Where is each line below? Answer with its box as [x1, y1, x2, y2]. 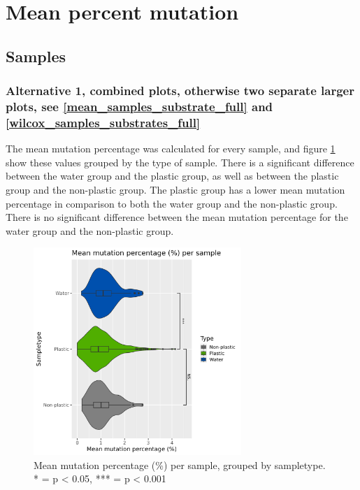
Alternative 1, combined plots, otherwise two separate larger [6, 82, 354, 99]
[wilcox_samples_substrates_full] [6, 113, 201, 131]
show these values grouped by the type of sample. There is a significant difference [6, 154, 354, 169]
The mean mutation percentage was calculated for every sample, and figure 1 [6, 141, 336, 156]
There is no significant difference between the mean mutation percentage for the [6, 210, 348, 224]
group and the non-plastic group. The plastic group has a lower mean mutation [6, 182, 345, 196]
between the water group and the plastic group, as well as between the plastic [6, 168, 339, 183]
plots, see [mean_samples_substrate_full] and [6, 98, 273, 115]
